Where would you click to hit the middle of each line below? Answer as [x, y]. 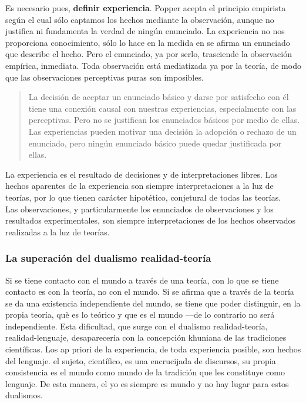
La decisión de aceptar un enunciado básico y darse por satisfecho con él [159, 97]
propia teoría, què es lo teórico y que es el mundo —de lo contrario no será [140, 314]
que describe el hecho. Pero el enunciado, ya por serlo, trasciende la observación [149, 54]
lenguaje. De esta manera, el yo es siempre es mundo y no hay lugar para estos [147, 383]
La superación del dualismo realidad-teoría [108, 258]
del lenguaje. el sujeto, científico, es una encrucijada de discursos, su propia [141, 360]
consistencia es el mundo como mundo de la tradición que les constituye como [145, 372]
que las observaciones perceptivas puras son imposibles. [105, 77]
